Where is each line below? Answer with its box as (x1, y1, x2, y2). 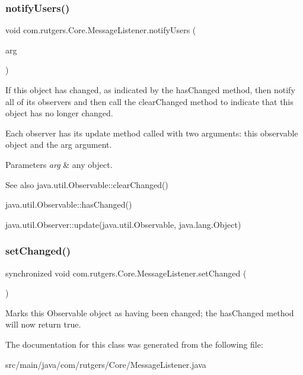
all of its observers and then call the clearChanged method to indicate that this (5, 95, 294, 107)
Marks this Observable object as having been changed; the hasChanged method (5, 306, 294, 319)
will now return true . (5, 318, 81, 330)
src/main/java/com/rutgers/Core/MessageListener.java (5, 358, 206, 370)
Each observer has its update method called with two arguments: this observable (5, 126, 298, 139)
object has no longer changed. (5, 107, 113, 119)
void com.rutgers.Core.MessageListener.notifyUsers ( (5, 24, 196, 36)
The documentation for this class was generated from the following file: (5, 338, 263, 350)
